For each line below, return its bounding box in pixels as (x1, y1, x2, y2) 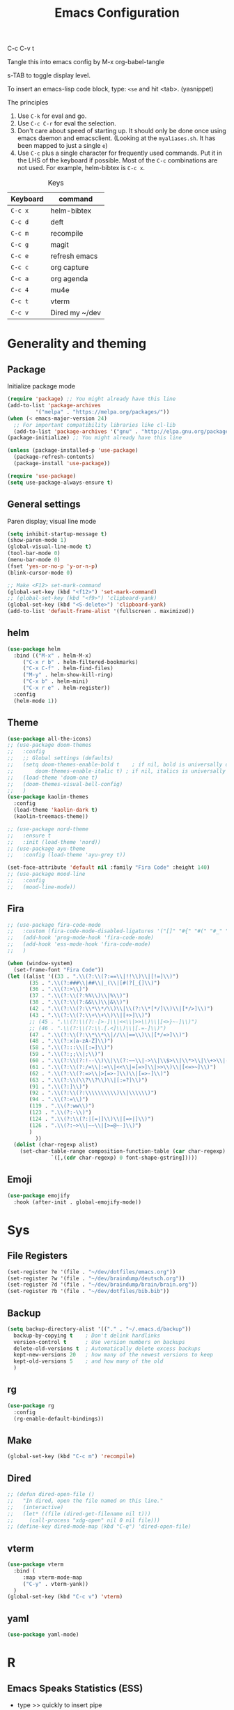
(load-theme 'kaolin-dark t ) (13, 807, 98, 814)
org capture (50, 263, 89, 273)
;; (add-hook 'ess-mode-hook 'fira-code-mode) (7, 941, 151, 948)
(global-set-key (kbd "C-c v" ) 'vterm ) (7, 1594, 123, 1601)
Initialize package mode (7, 382, 75, 391)
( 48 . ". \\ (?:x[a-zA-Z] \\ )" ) (29, 1038, 114, 1045)
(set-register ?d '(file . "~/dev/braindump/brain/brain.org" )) (7, 1281, 198, 1288)
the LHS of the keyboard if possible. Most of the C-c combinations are (17, 156, 218, 165)
